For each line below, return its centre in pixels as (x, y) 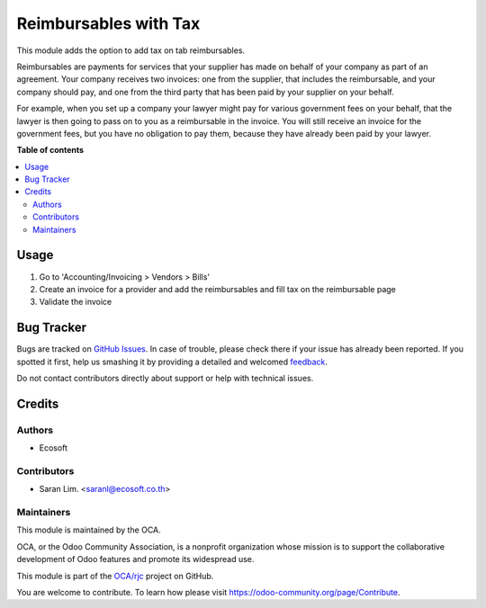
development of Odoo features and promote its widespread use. (135, 559)
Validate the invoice (76, 302)
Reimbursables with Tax (108, 23)
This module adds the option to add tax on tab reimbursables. (131, 50)
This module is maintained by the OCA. (89, 530)
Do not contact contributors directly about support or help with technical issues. (165, 378)
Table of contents (50, 150)
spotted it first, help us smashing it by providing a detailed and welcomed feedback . (172, 362)
